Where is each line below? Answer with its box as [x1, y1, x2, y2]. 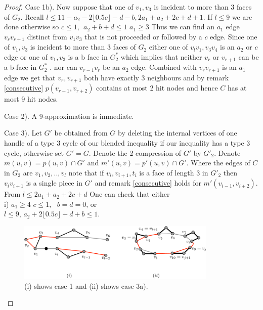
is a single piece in [26, 178, 82, 188]
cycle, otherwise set [4, 147, 64, 158]
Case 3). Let [4, 127, 42, 138]
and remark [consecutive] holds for [95, 178, 201, 188]
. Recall [20, 11, 44, 22]
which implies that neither [120, 51, 202, 62]
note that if [68, 167, 104, 178]
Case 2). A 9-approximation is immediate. [4, 110, 134, 121]
